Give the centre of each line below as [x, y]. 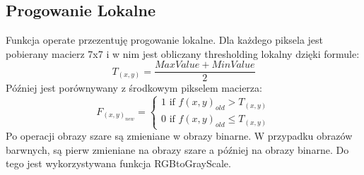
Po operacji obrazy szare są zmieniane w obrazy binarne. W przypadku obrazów [179, 136]
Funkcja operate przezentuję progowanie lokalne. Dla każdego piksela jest [165, 40]
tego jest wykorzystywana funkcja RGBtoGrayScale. [118, 163]
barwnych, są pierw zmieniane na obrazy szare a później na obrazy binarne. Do [177, 149]
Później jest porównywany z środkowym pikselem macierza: [134, 88]
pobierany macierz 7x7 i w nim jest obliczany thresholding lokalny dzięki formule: [183, 53]
